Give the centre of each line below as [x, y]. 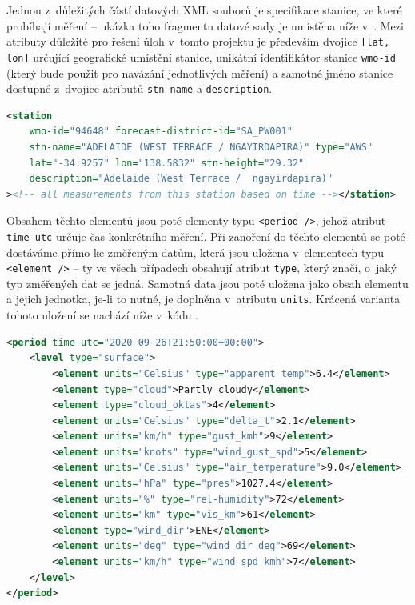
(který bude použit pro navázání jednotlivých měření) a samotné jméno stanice [200, 72]
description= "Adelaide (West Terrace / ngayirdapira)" [181, 179]
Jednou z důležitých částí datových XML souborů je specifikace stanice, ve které [204, 10]
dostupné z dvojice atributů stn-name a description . [140, 88]
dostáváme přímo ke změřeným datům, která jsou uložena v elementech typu [195, 252]
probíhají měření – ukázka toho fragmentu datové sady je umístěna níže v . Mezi [205, 25]
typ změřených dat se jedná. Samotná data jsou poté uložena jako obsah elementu [207, 283]
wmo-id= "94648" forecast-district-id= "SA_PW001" [161, 132]
